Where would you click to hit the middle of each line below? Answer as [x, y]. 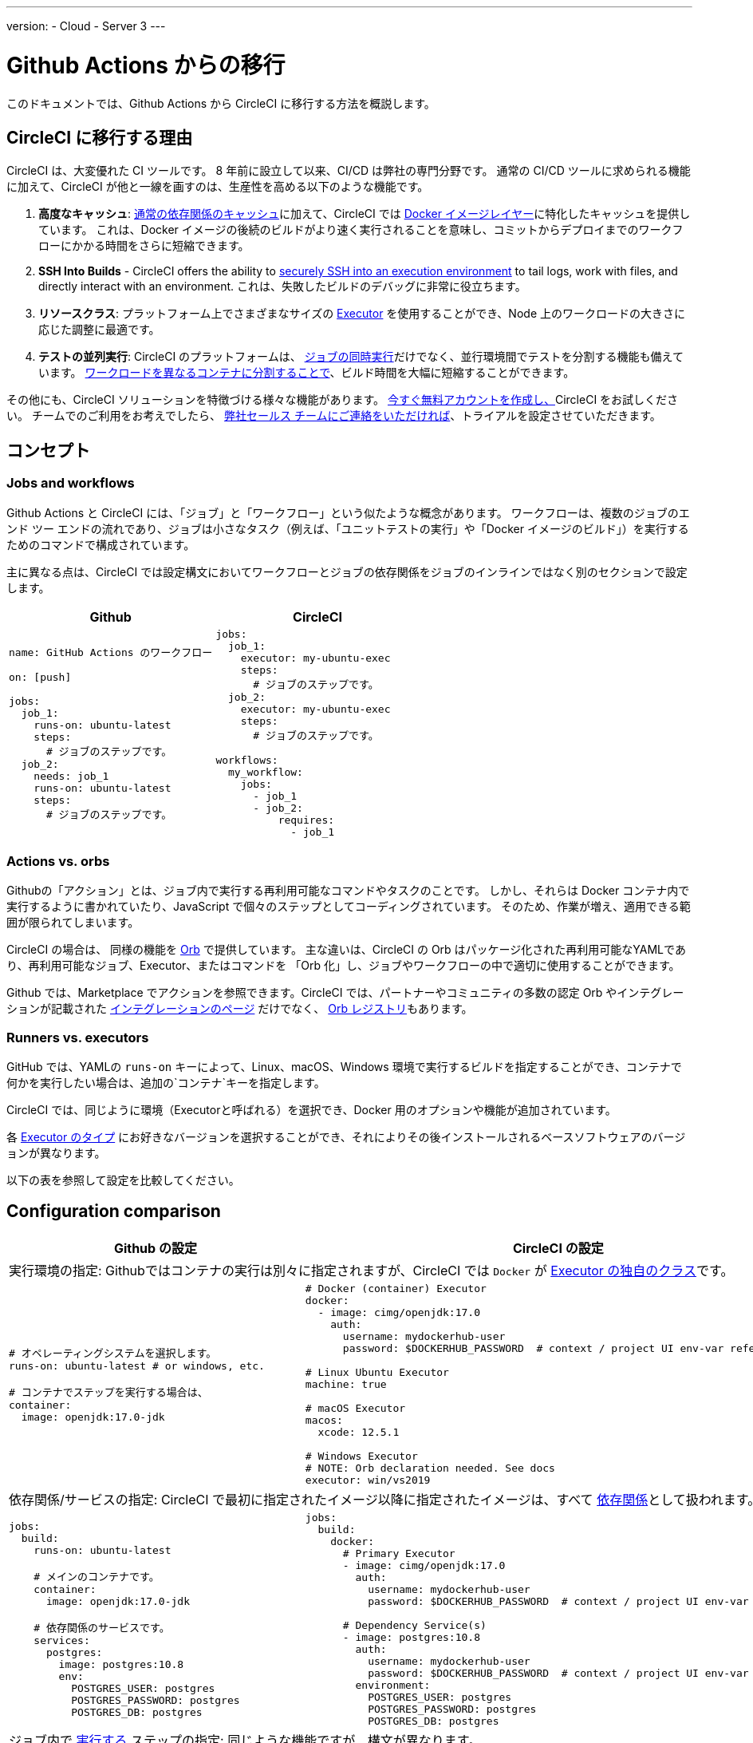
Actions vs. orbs [58, 861]
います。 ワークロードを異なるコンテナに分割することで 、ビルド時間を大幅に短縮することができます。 [307, 373]
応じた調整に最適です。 [99, 330]
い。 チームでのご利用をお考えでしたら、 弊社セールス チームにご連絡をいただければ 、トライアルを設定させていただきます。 [334, 416]
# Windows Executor [361, 1456]
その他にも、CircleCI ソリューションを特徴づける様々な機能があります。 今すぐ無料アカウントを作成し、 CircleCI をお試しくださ [343, 400]
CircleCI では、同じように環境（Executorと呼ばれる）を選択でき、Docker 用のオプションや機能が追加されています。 [311, 1110]
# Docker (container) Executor [396, 1288]
